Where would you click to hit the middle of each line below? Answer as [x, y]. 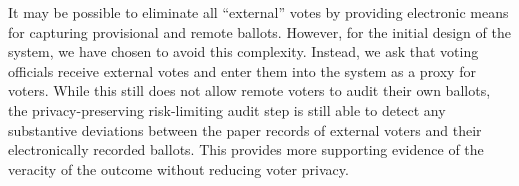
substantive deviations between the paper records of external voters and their [245, 129]
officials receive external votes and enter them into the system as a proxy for [242, 70]
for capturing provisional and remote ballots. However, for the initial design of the [259, 31]
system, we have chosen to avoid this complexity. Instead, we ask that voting [243, 51]
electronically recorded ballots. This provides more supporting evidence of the [246, 149]
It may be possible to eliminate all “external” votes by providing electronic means [258, 12]
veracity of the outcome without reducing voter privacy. [178, 168]
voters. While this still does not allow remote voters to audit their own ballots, [249, 90]
